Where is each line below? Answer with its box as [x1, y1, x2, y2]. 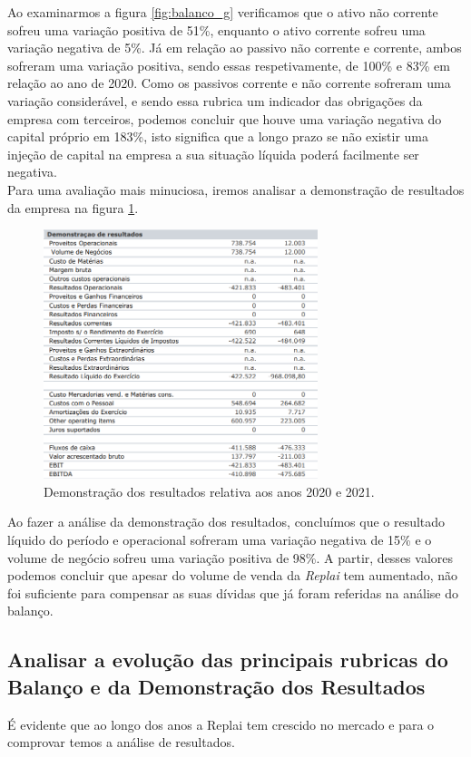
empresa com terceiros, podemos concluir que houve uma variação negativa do [7, 109, 442, 128]
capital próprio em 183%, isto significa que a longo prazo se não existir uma [7, 127, 429, 146]
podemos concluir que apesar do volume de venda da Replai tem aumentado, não [7, 566, 458, 585]
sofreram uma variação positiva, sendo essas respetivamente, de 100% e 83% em [7, 55, 450, 74]
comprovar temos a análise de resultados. [7, 733, 235, 752]
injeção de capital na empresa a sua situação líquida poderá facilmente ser [7, 144, 419, 163]
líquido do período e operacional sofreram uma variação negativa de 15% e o [7, 529, 432, 548]
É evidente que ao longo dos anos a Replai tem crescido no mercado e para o [7, 714, 435, 733]
